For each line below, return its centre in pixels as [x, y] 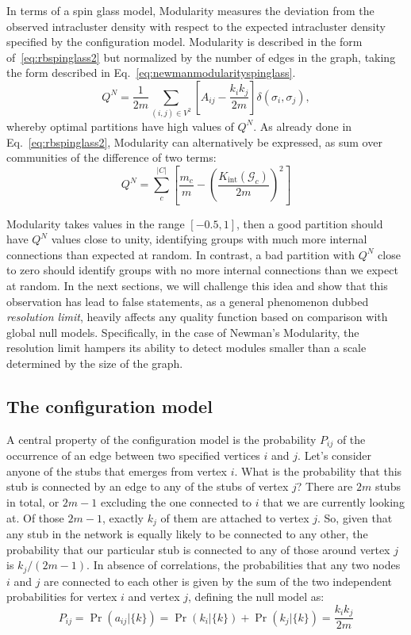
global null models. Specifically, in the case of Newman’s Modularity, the [183, 332]
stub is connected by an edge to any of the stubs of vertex [148, 486]
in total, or [33, 502]
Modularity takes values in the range [96, 223]
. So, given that [355, 517]
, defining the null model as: [256, 597]
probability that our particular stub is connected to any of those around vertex [198, 549]
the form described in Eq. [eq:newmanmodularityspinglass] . [151, 73]
